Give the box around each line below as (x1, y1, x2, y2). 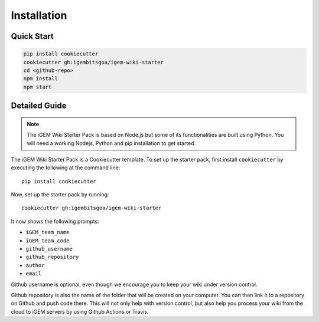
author (25, 262, 45, 268)
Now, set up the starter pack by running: (11, 191, 109, 198)
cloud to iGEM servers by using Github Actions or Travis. (11, 308, 149, 315)
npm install (23, 75, 58, 82)
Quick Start (11, 31, 54, 41)
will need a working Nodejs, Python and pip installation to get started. (27, 139, 196, 147)
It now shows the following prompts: (11, 218, 100, 225)
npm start (23, 83, 52, 90)
